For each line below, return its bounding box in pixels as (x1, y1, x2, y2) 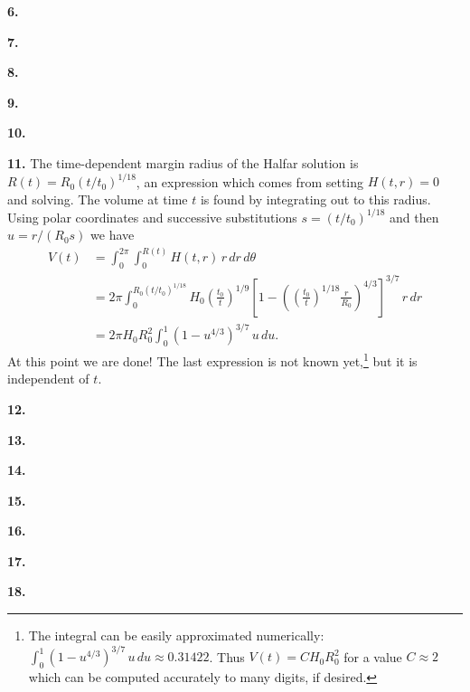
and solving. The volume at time (7, 189, 188, 208)
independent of (7, 369, 89, 388)
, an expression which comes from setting (136, 172, 364, 191)
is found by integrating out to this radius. (200, 189, 431, 208)
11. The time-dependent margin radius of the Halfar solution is (7, 153, 359, 172)
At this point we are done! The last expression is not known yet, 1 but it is (7, 349, 418, 370)
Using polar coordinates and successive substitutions (7, 207, 297, 226)
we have (90, 225, 135, 244)
